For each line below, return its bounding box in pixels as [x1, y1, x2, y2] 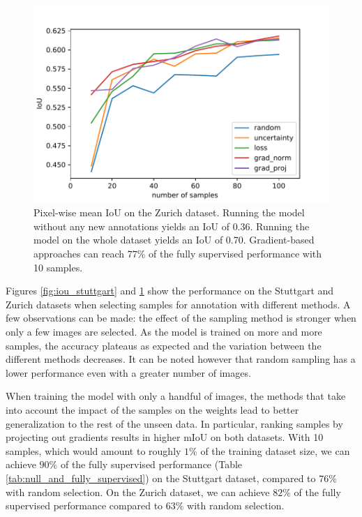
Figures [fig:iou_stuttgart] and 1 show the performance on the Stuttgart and [6, 283, 334, 298]
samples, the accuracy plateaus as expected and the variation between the [6, 338, 322, 352]
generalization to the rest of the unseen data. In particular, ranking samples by [6, 416, 343, 430]
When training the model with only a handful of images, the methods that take [6, 389, 346, 403]
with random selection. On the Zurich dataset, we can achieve [6, 484, 270, 499]
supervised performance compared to [6, 498, 163, 513]
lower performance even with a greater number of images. [6, 365, 251, 380]
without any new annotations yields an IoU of [33, 218, 229, 233]
